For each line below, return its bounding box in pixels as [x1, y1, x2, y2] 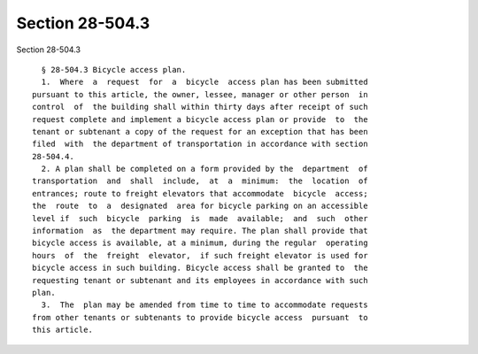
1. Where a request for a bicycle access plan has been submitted [41, 77, 368, 88]
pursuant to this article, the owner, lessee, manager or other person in [32, 89, 368, 99]
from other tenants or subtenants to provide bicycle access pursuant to [32, 312, 368, 322]
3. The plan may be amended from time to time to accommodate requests [41, 300, 368, 310]
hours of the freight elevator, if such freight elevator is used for [32, 250, 368, 260]
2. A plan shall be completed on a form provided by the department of [41, 164, 368, 174]
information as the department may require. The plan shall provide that [32, 226, 368, 236]
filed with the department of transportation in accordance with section [32, 139, 368, 150]
